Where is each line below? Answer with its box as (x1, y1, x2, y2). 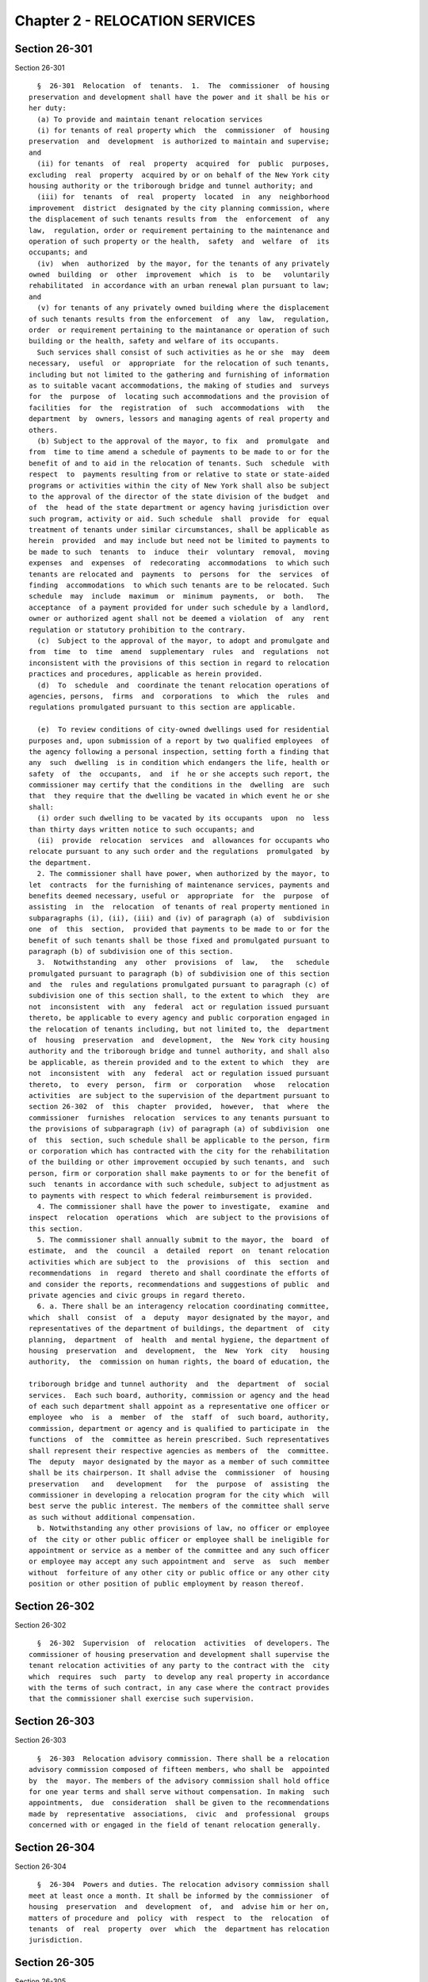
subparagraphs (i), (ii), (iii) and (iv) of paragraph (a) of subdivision (29, 913, 330, 923)
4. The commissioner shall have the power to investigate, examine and (36, 1202, 330, 1211)
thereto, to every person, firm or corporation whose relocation (29, 1080, 330, 1089)
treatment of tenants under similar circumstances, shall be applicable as (29, 526, 330, 534)
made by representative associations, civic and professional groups (29, 1809, 330, 1819)
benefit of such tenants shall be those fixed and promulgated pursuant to (29, 936, 330, 945)
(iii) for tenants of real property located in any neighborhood (36, 193, 330, 201)
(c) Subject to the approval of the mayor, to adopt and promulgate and (36, 636, 330, 645)
